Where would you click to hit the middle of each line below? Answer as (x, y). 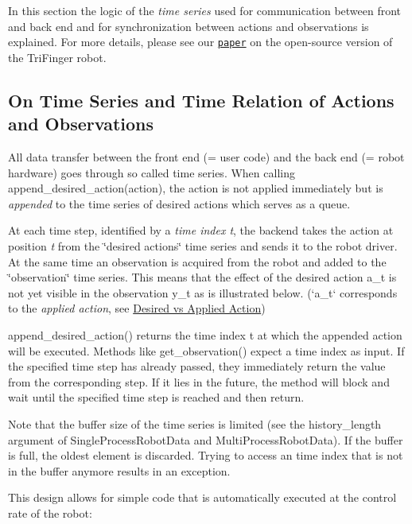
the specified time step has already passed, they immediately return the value (197, 366)
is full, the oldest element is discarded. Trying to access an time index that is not (206, 455)
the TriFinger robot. (57, 57)
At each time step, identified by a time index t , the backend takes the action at (201, 230)
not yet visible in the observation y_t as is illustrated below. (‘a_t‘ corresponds (203, 292)
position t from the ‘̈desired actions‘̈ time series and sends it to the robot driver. (203, 246)
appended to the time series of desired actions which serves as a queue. (179, 203)
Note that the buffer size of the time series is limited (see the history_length (195, 423)
